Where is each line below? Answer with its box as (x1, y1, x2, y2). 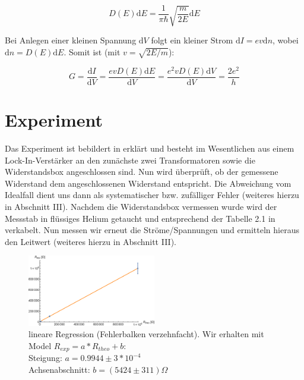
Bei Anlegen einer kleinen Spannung (5, 34, 137, 46)
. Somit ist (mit (64, 45, 121, 58)
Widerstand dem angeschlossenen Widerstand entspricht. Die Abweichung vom (5, 177, 292, 189)
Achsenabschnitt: (28, 363, 90, 375)
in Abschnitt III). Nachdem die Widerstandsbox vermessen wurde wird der (5, 200, 277, 212)
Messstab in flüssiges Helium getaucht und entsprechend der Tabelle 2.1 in (5, 212, 275, 224)
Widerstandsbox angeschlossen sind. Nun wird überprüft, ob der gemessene (5, 165, 278, 178)
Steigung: (28, 351, 62, 364)
